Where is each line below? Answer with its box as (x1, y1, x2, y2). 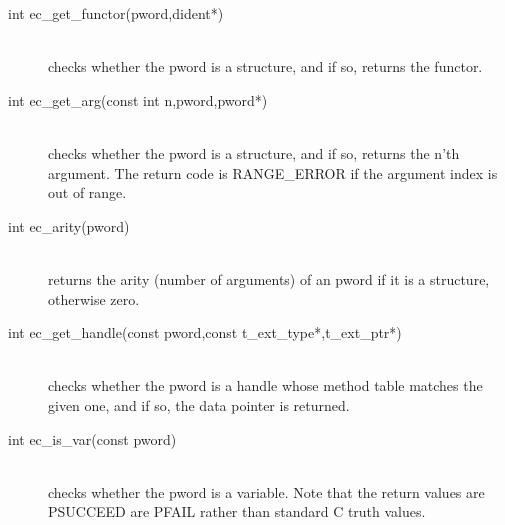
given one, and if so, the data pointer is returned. (48, 394, 350, 415)
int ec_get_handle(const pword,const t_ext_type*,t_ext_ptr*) (8, 322, 402, 343)
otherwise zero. (48, 288, 140, 309)
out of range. (48, 182, 127, 203)
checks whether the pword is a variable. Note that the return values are (48, 481, 485, 502)
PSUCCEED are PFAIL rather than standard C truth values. (48, 501, 426, 522)
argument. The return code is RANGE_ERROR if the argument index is (48, 162, 498, 183)
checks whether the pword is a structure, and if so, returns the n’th (48, 142, 460, 163)
